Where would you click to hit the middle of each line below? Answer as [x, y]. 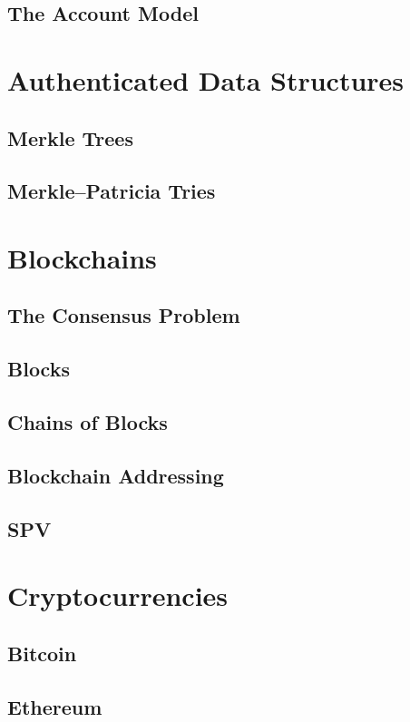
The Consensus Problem [124, 315]
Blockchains [82, 257]
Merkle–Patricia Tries [112, 191]
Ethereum [55, 706]
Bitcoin [42, 653]
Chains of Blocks [88, 422]
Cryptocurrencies [118, 595]
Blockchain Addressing [116, 475]
